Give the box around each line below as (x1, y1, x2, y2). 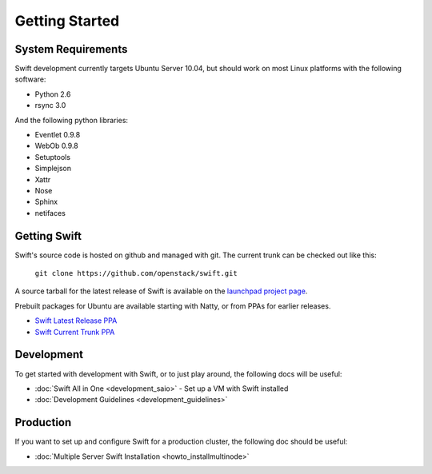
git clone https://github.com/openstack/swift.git (34, 269, 238, 278)
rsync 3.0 (34, 101, 66, 110)
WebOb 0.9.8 (34, 141, 79, 151)
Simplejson (34, 164, 72, 173)
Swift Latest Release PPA (34, 316, 118, 325)
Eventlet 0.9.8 (34, 130, 81, 140)
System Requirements (14, 42, 128, 56)
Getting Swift (14, 229, 82, 243)
